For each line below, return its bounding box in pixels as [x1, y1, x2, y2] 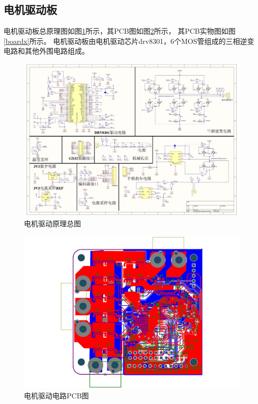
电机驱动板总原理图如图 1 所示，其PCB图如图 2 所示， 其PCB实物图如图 [4, 26, 236, 36]
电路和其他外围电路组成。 [4, 45, 89, 56]
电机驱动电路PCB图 [24, 390, 89, 401]
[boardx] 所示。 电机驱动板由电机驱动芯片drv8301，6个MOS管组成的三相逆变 [4, 35, 254, 46]
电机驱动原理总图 [24, 218, 81, 228]
